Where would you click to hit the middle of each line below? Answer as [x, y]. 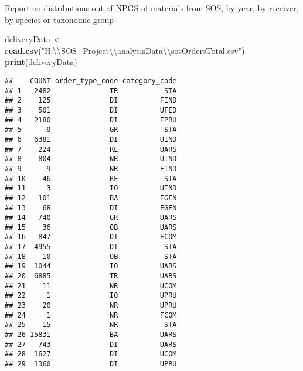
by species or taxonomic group [59, 19]
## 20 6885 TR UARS [91, 276]
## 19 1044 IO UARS [91, 266]
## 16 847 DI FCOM [91, 237]
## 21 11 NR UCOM [91, 286]
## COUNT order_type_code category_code [91, 81]
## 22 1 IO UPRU [91, 296]
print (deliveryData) [41, 62]
